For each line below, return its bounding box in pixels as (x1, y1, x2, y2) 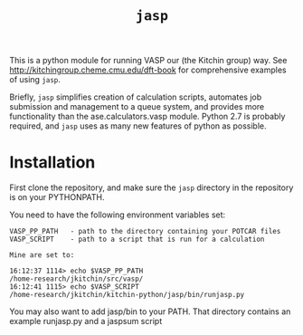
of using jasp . (9, 74, 62, 85)
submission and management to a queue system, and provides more (9, 101, 265, 112)
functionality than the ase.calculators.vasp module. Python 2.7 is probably (9, 111, 286, 122)
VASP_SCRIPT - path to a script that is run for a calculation (9, 234, 265, 244)
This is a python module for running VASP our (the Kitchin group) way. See (9, 55, 288, 66)
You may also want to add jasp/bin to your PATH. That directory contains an (9, 306, 291, 317)
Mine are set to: (9, 251, 75, 260)
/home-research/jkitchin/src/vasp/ (9, 274, 144, 283)
